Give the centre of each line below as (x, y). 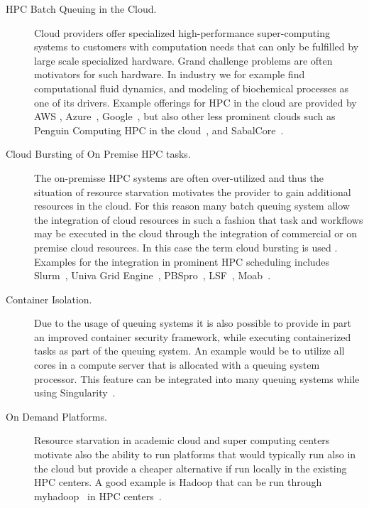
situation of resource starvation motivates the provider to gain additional (193, 191)
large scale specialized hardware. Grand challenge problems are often (183, 60)
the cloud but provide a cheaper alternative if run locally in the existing (191, 468)
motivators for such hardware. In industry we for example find (170, 74)
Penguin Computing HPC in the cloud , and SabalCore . (159, 130)
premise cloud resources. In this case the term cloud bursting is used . (186, 247)
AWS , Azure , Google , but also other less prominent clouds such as (185, 116)
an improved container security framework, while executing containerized (193, 336)
